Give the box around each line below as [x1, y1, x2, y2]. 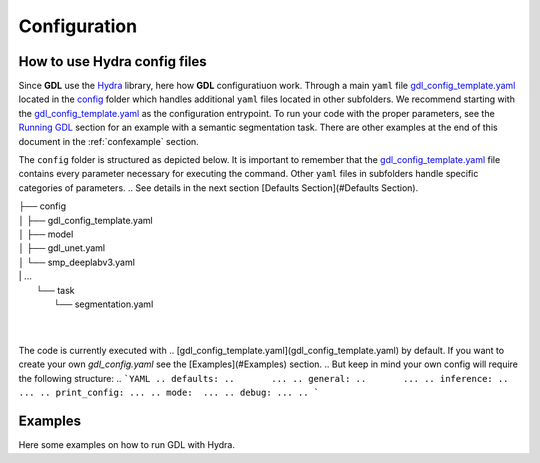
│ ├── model [18, 228, 74, 240]
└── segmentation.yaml [53, 298, 154, 310]
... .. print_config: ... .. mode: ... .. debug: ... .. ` [18, 387, 320, 399]
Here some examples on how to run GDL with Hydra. [18, 439, 235, 451]
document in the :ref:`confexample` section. [18, 135, 199, 147]
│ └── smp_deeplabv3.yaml [18, 256, 135, 268]
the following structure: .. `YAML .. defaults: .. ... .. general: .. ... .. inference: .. [18, 372, 509, 384]
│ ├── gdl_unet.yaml [18, 242, 105, 254]
